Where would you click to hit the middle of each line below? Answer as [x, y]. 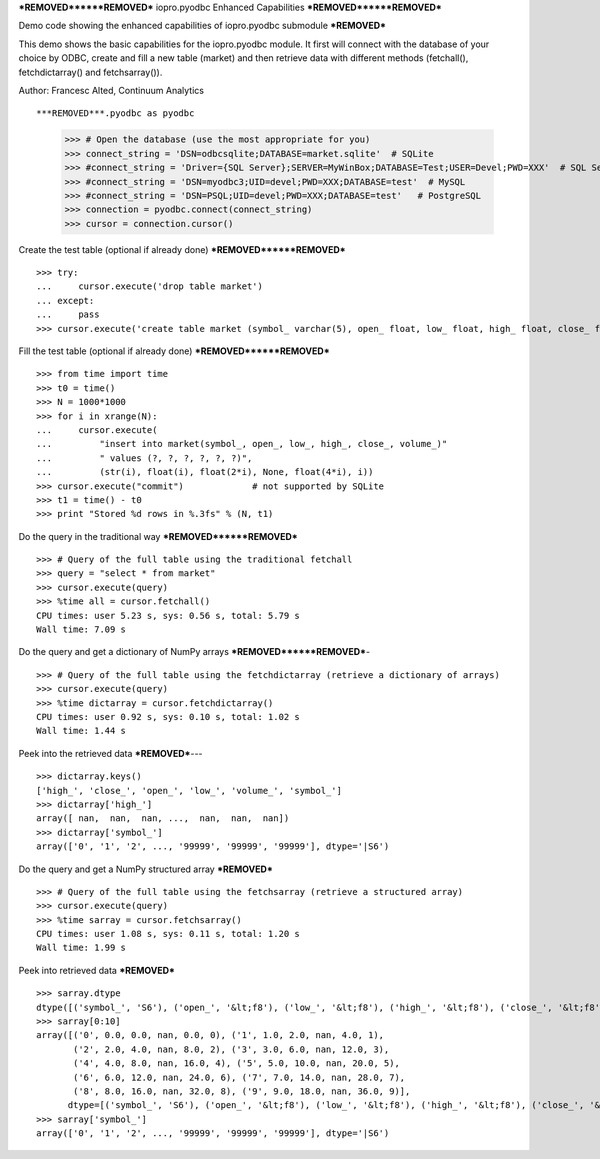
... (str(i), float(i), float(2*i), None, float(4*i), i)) [205, 472]
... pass [68, 314]
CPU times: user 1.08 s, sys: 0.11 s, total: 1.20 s [168, 934]
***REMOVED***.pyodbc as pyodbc [115, 113]
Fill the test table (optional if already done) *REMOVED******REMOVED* [174, 351]
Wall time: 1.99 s [81, 948]
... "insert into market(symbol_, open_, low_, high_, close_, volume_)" [242, 444]
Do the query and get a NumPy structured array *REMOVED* [146, 869]
